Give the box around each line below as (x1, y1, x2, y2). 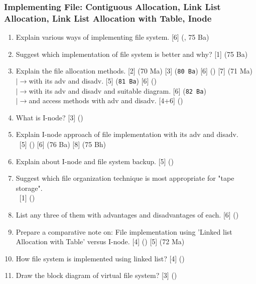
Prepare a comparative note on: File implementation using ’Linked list (16, 226, 232, 237)
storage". (16, 182, 43, 193)
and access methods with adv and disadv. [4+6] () (29, 95, 183, 106)
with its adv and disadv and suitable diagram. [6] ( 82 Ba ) (29, 85, 206, 96)
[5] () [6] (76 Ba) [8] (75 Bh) (19, 139, 106, 150)
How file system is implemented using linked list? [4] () (16, 253, 185, 263)
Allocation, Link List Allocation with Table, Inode (4, 12, 212, 24)
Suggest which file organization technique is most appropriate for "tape (16, 173, 234, 183)
